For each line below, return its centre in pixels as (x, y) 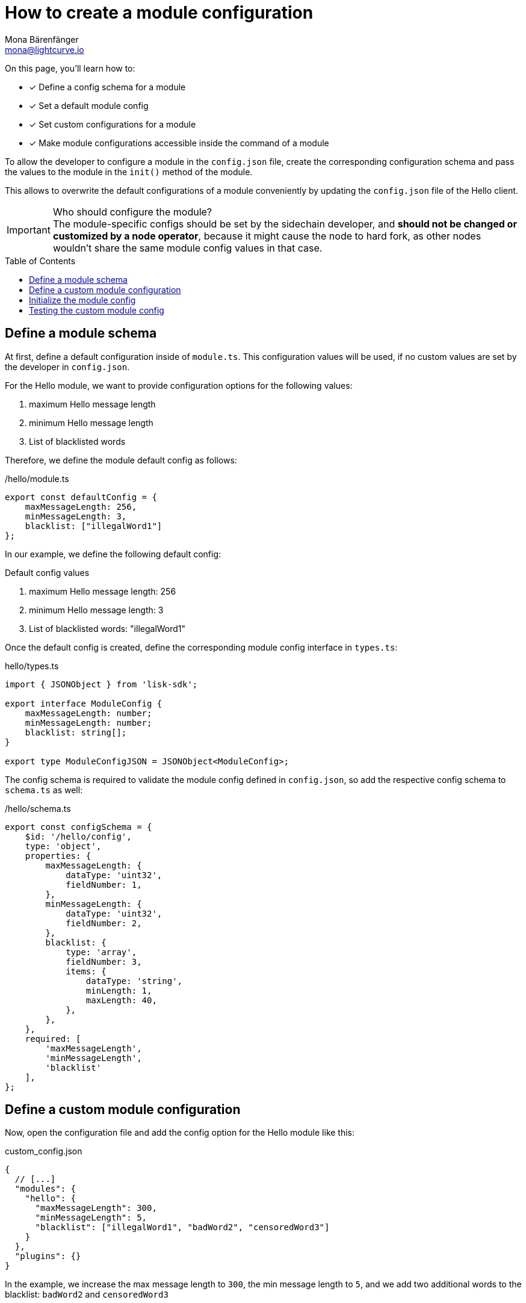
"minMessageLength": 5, (91, 1218)
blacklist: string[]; (76, 732)
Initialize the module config (82, 300)
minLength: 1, (119, 990)
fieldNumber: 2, (104, 923)
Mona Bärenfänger (42, 39)
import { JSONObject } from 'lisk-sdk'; (101, 684)
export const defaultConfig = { (81, 497)
